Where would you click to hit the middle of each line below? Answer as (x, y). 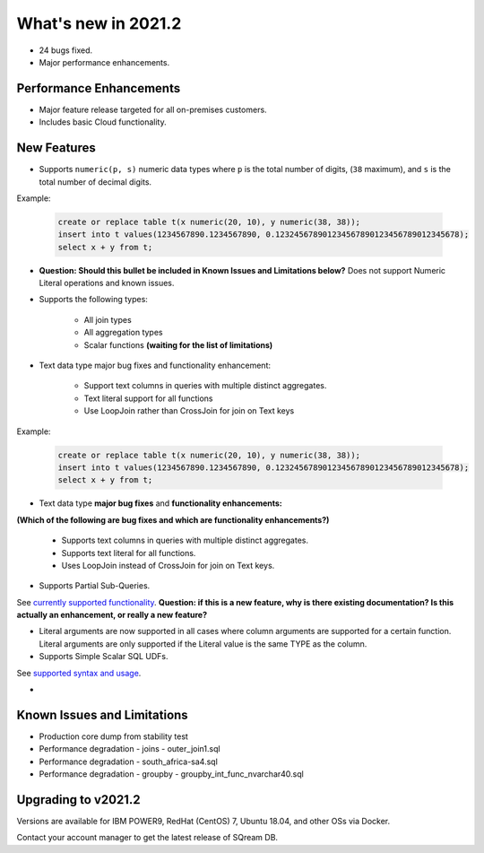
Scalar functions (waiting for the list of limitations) (178, 344)
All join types (108, 319)
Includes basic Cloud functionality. (103, 122)
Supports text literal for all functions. (129, 553)
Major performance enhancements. (104, 62)
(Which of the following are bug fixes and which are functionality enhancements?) (173, 519)
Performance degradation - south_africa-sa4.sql (129, 762)
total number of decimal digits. (95, 182)
